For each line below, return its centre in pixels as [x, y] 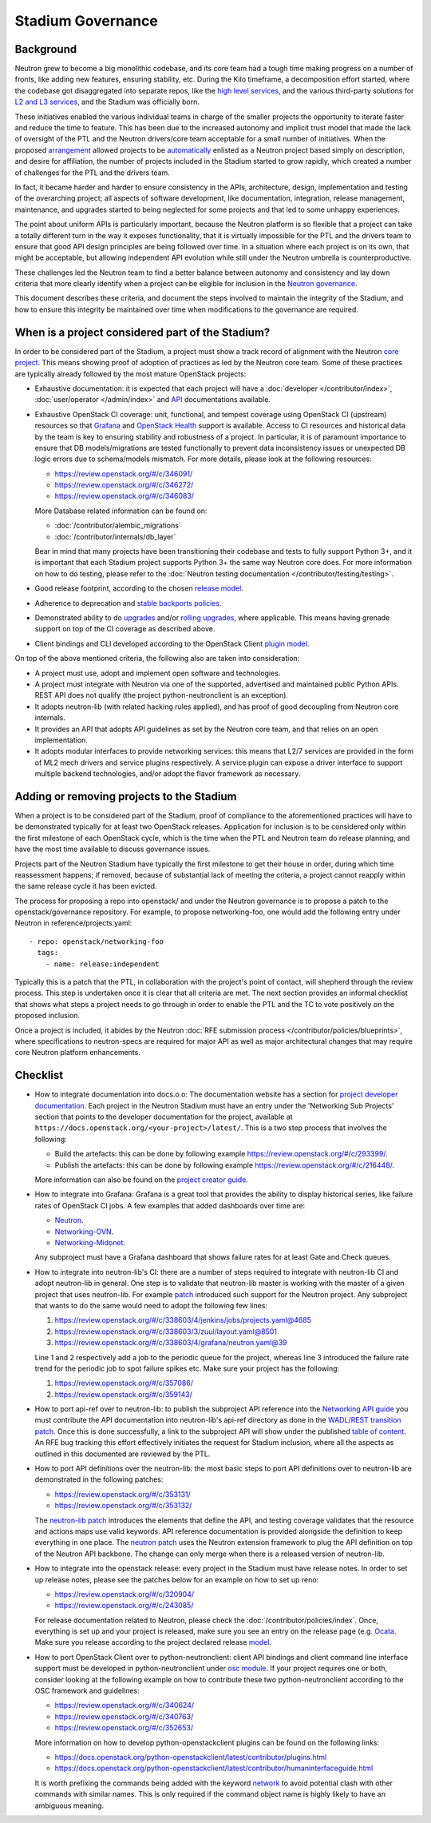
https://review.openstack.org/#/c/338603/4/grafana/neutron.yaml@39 [171, 1343]
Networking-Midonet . [90, 1242]
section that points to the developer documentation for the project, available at [164, 1117]
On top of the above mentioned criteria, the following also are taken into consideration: [157, 659]
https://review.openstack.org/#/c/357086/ [124, 1383]
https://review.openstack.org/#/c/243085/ [124, 1606]
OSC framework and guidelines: [87, 1691]
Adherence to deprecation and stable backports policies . [128, 603]
